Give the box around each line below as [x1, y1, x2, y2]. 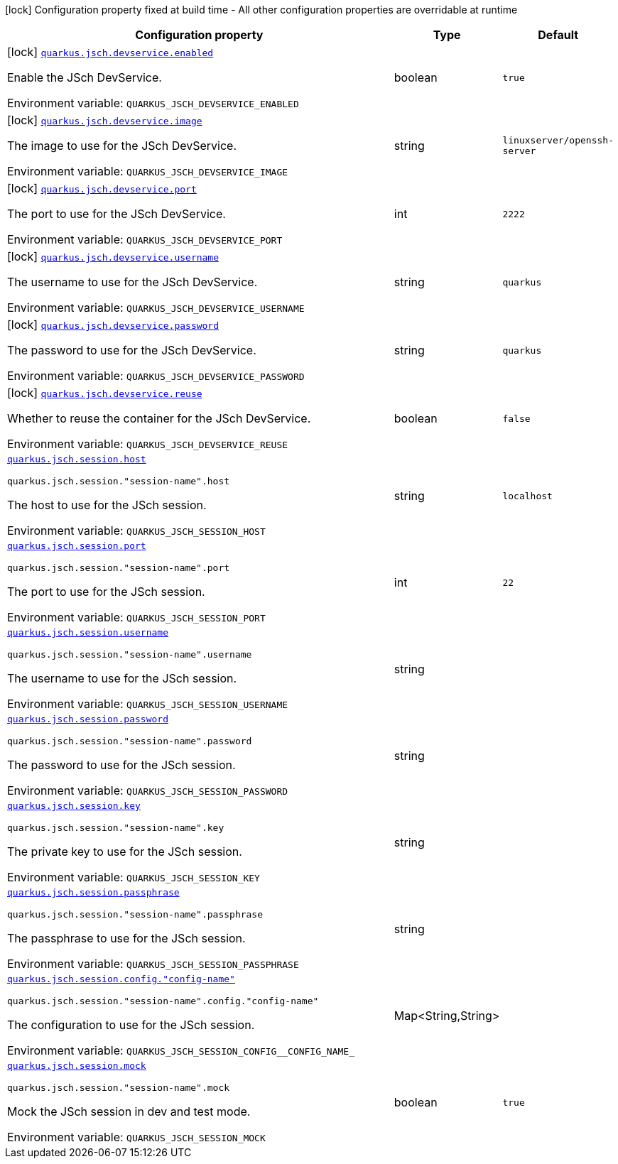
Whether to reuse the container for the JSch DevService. [7, 411, 311, 425]
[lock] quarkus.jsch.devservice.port [7, 181, 197, 195]
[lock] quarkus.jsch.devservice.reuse [7, 386, 202, 400]
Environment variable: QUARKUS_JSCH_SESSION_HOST [7, 523, 266, 538]
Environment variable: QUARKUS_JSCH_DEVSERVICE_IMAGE [7, 164, 288, 178]
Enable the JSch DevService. [7, 70, 162, 85]
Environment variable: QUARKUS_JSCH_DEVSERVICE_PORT [7, 232, 283, 246]
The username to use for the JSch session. [7, 671, 237, 685]
